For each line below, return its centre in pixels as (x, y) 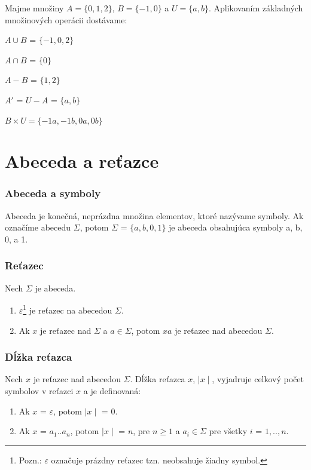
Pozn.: (30, 460)
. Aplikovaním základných (256, 8)
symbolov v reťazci (39, 391)
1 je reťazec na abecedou (68, 309)
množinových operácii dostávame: (66, 19)
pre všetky (228, 431)
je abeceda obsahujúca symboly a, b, (236, 227)
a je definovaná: (112, 391)
